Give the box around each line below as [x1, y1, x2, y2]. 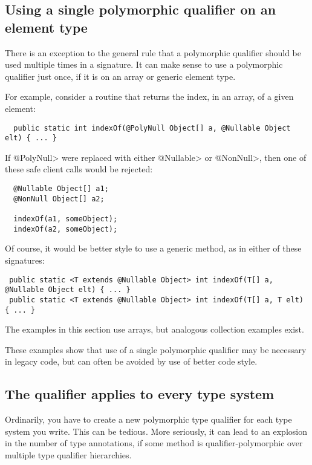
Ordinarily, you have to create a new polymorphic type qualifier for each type [5, 413, 292, 426]
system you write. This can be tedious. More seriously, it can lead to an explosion [5, 424, 307, 437]
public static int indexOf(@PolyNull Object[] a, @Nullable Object [13, 123, 291, 132]
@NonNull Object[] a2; [13, 194, 105, 203]
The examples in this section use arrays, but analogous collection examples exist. [5, 323, 304, 336]
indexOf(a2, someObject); [13, 224, 118, 233]
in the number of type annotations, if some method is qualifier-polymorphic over [5, 437, 303, 449]
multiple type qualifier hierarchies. [5, 448, 132, 461]
